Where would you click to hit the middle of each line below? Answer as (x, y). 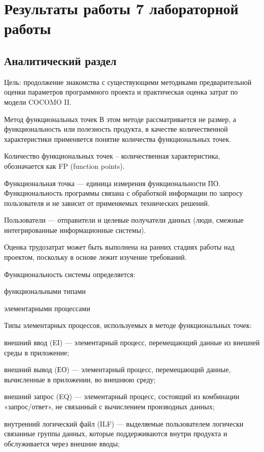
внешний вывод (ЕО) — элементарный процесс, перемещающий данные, (118, 369)
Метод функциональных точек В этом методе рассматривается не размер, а (120, 119)
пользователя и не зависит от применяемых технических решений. (107, 203)
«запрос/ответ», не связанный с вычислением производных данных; (109, 406)
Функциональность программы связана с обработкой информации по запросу (124, 193)
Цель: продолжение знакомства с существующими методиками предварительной (128, 82)
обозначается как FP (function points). (64, 165)
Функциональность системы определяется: (70, 274)
